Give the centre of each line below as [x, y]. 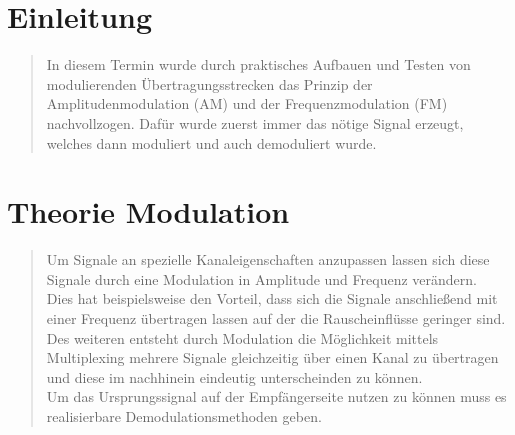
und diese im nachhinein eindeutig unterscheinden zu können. [234, 376]
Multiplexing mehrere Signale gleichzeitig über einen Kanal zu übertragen [272, 357]
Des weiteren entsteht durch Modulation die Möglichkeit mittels [242, 337]
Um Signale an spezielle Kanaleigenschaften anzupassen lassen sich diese [268, 259]
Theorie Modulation [148, 211]
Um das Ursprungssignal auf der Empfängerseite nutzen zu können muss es [276, 396]
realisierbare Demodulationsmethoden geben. [184, 415]
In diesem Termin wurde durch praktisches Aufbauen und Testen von [258, 64]
